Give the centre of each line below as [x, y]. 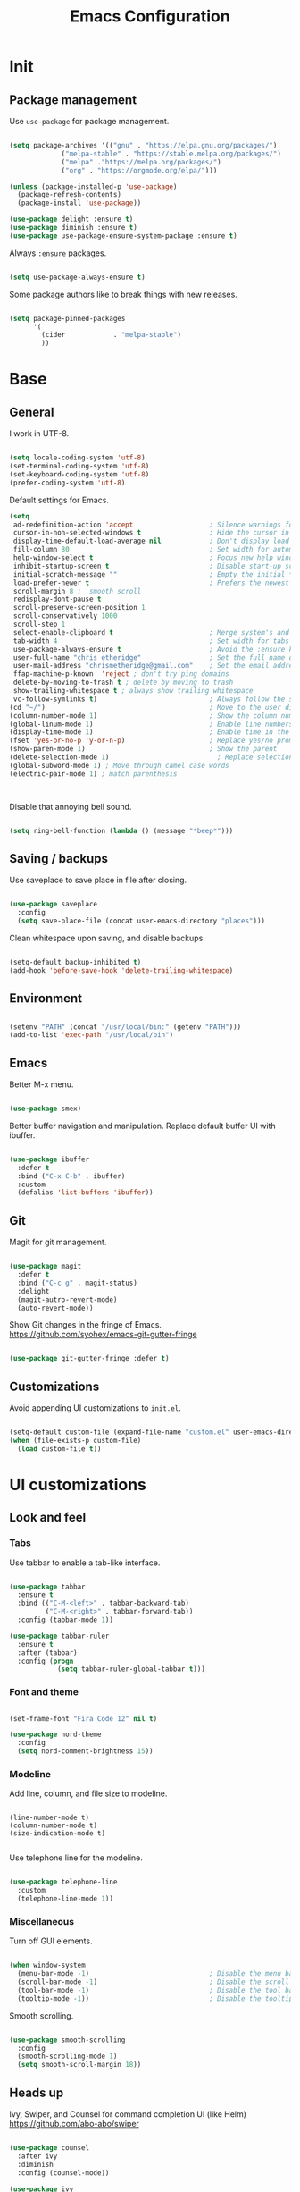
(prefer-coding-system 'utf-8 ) [67, 483]
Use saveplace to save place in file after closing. [98, 880]
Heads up [37, 2092]
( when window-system [48, 1965]
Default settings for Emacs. [59, 500]
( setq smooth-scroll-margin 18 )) [79, 2065]
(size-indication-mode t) [57, 1834]
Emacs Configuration [150, 17]
